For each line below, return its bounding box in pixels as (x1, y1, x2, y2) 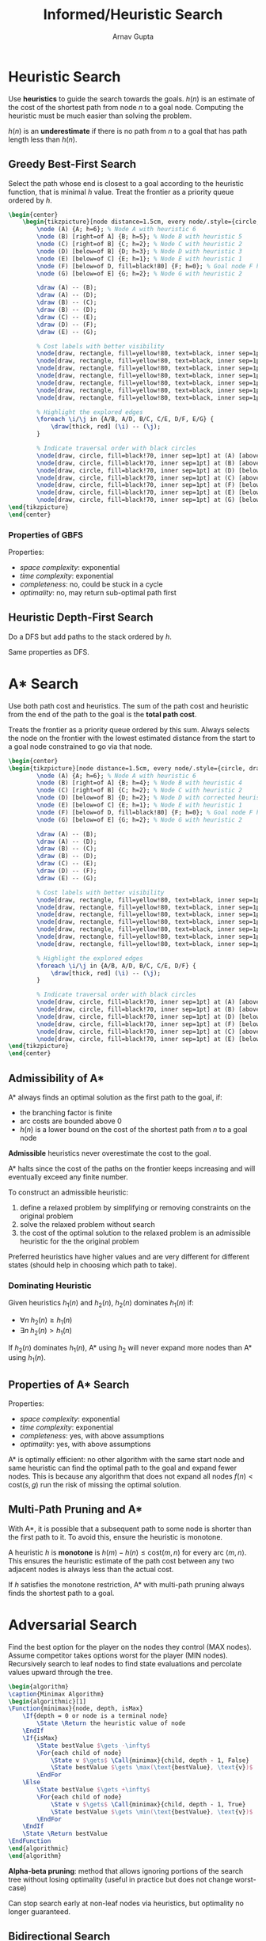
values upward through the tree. (8, 1667, 113, 1677)
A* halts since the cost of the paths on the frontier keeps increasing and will (8, 1164, 256, 1173)
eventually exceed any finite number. (8, 1172, 128, 1181)
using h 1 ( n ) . (8, 1353, 46, 1365)
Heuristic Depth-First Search (8, 611, 154, 625)
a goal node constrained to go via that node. (8, 742, 153, 751)
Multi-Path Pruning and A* (8, 1502, 143, 1517)
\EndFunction (8, 1837, 51, 1845)
